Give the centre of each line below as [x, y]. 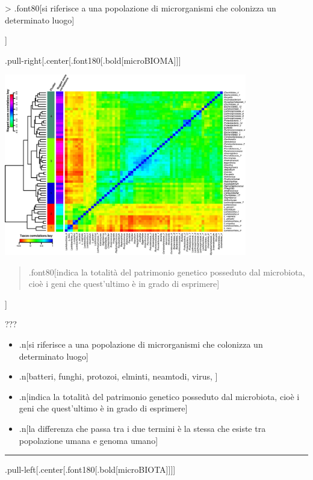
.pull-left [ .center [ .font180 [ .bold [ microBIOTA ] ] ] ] [90, 469]
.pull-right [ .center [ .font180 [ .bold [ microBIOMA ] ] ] [93, 60]
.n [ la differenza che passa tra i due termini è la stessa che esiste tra [142, 428]
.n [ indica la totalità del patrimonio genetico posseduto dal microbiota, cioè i [159, 396]
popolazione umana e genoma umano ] [88, 440]
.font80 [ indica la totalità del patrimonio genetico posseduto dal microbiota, [167, 272]
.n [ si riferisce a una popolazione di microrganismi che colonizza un [141, 344]
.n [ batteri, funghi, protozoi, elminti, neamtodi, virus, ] [118, 376]
